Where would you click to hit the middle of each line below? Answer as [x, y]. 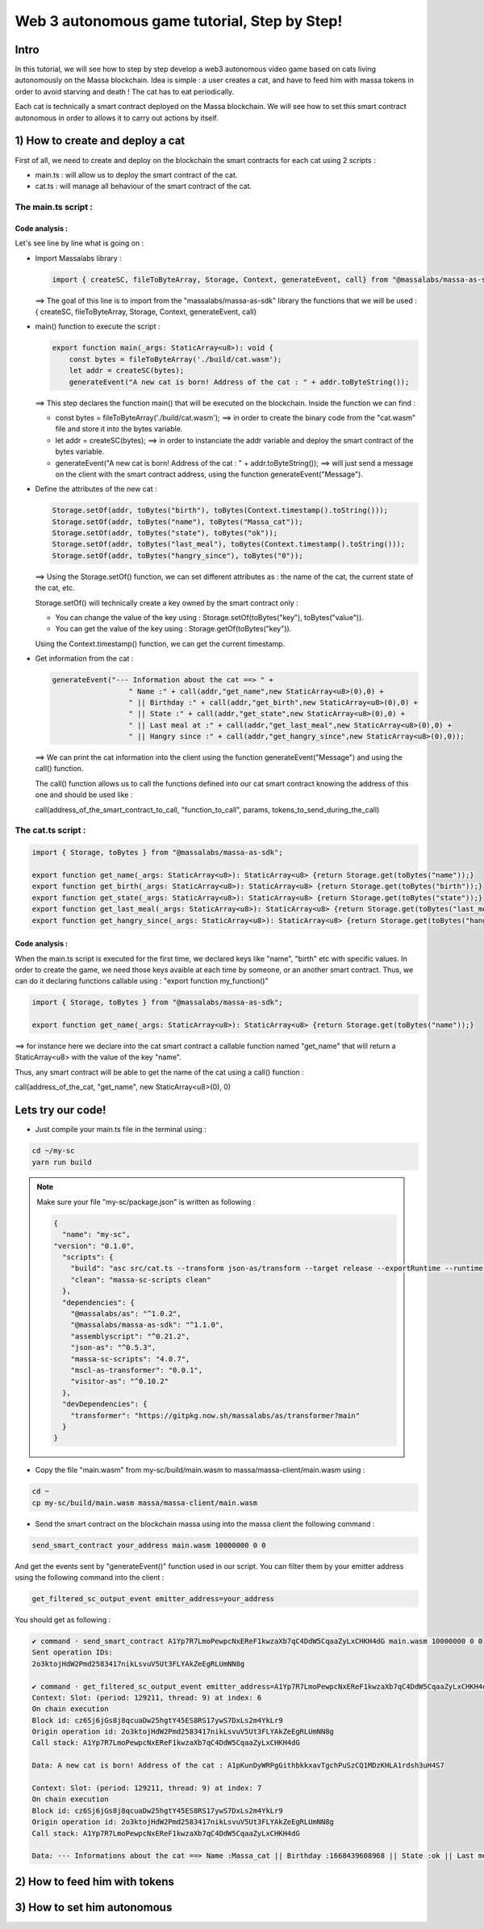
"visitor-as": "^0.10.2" [120, 1382]
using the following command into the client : [90, 1577]
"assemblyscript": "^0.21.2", [130, 1336]
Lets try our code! [60, 1110]
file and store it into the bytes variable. [119, 429]
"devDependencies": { [105, 1404]
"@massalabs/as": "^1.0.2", [126, 1313]
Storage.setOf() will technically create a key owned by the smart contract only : [167, 602]
